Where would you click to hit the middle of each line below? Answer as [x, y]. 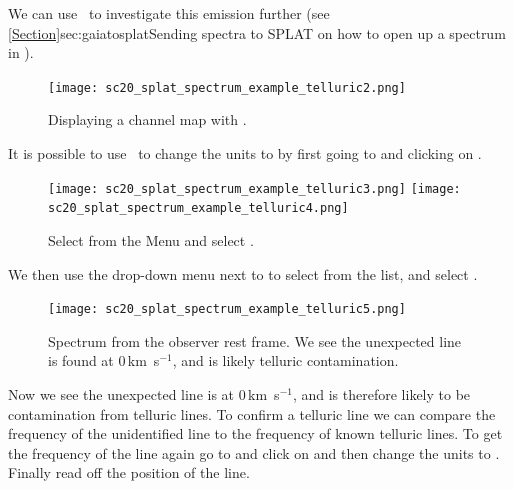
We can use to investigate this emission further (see [169, 13]
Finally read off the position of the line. [129, 472]
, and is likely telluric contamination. [285, 360]
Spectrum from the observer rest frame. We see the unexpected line [255, 340]
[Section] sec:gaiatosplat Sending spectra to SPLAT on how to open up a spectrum [257, 32]
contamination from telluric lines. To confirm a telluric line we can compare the [252, 413]
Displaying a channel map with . [147, 119]
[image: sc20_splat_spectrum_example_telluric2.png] [227, 87]
